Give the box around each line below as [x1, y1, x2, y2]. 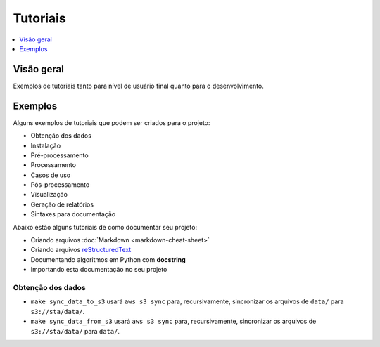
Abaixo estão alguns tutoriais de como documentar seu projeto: [13, 223, 197, 231]
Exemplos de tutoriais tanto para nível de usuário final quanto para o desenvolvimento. [13, 81, 264, 90]
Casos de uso [30, 171, 70, 179]
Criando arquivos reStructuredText [30, 246, 132, 254]
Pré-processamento [30, 151, 89, 159]
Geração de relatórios [30, 200, 94, 209]
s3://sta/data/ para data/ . [30, 327, 120, 335]
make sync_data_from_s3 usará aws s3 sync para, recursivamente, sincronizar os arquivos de [30, 317, 317, 326]
